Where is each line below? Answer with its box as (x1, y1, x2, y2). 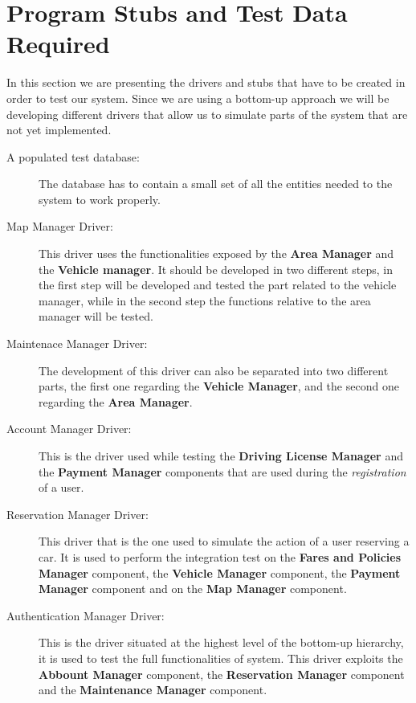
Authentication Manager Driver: (6, 607, 165, 623)
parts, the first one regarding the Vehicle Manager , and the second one (39, 378, 399, 394)
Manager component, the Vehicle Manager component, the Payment (39, 564, 401, 581)
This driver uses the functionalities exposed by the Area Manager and (39, 245, 394, 262)
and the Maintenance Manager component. (39, 681, 267, 698)
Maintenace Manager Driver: (6, 335, 148, 352)
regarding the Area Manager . (39, 393, 193, 410)
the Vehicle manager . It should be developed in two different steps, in (39, 260, 394, 277)
